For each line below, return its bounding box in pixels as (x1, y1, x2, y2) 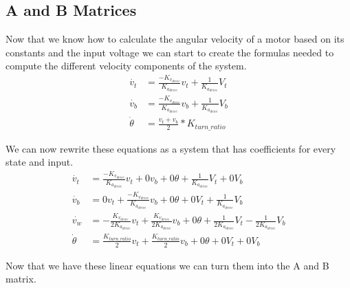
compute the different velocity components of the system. (6, 58, 247, 73)
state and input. (6, 155, 74, 169)
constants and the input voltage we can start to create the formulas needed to (6, 45, 334, 59)
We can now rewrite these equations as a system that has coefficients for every (6, 141, 336, 155)
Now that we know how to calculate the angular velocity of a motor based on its (6, 32, 344, 46)
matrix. (6, 272, 36, 286)
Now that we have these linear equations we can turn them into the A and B (6, 258, 329, 272)
